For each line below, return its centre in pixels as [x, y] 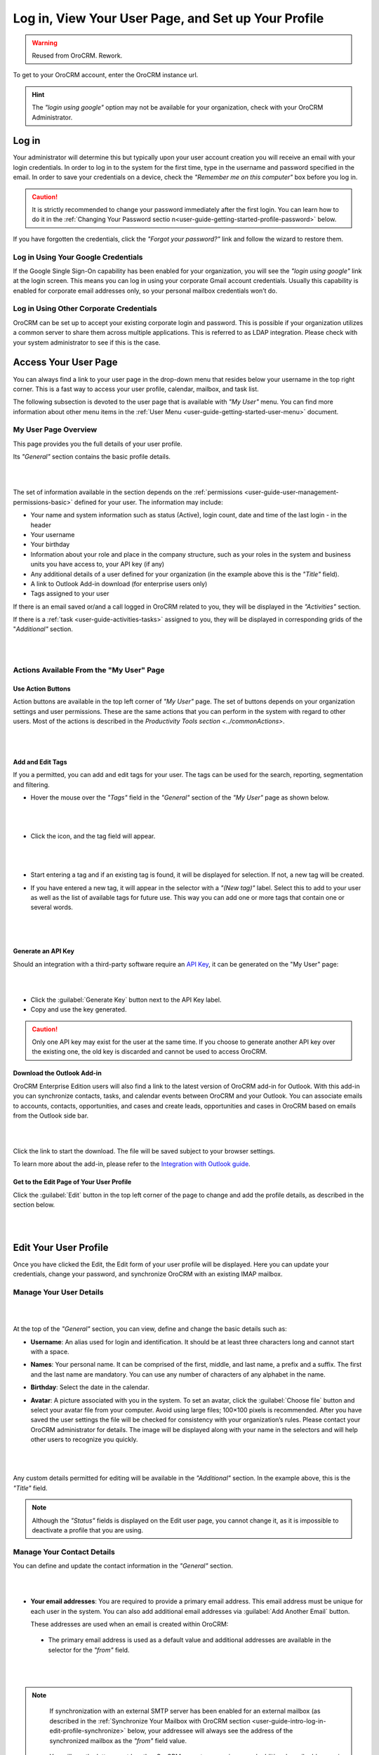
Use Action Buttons [42, 689]
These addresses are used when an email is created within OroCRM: [129, 1624]
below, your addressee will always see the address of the [210, 1731]
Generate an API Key [44, 951]
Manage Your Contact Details [64, 1551]
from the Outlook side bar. [51, 1115]
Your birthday [50, 545]
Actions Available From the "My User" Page [89, 670]
